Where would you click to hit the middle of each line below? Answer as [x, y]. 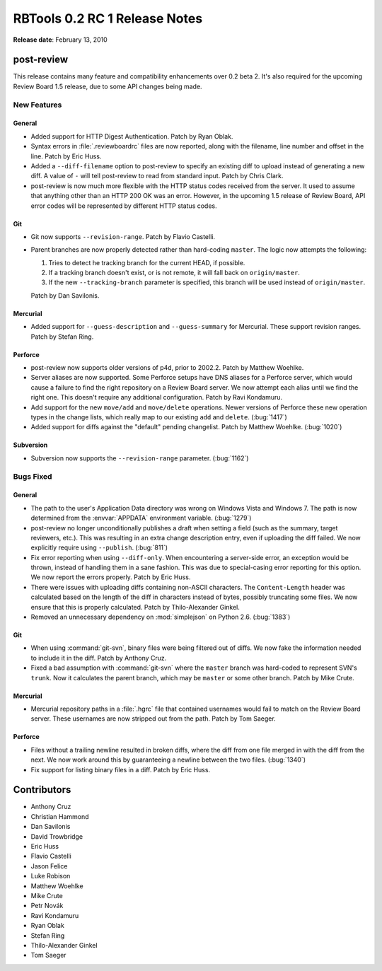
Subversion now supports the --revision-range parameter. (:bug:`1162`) [140, 458]
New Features [37, 105]
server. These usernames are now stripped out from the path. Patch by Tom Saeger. [153, 719]
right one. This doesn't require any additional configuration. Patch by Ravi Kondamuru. [157, 397]
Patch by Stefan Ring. [62, 337]
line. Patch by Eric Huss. [66, 156]
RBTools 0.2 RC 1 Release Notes [108, 18]
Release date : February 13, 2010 [60, 40]
